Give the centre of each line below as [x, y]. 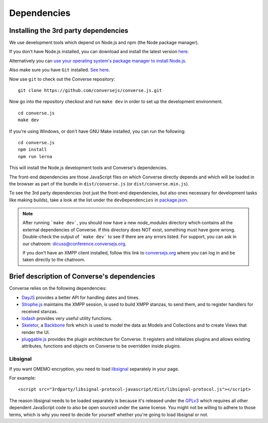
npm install [33, 150]
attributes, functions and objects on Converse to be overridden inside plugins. [101, 346]
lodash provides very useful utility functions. [67, 318]
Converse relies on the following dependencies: [58, 288]
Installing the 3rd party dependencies [69, 31]
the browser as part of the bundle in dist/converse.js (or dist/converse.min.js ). [99, 183]
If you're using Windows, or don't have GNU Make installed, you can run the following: [97, 131]
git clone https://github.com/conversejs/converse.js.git [90, 90]
